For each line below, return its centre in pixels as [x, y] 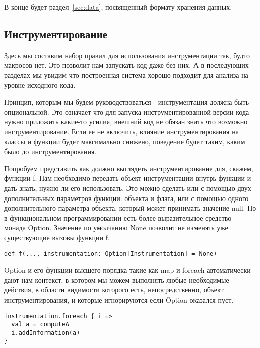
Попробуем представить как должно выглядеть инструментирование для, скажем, [129, 168]
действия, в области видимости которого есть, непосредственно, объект [114, 290]
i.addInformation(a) [46, 333]
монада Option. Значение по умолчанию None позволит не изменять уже [116, 228]
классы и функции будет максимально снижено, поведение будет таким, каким [125, 141]
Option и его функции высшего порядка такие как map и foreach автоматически [127, 270]
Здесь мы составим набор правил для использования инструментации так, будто [127, 55]
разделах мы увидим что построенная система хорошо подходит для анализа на [126, 74]
